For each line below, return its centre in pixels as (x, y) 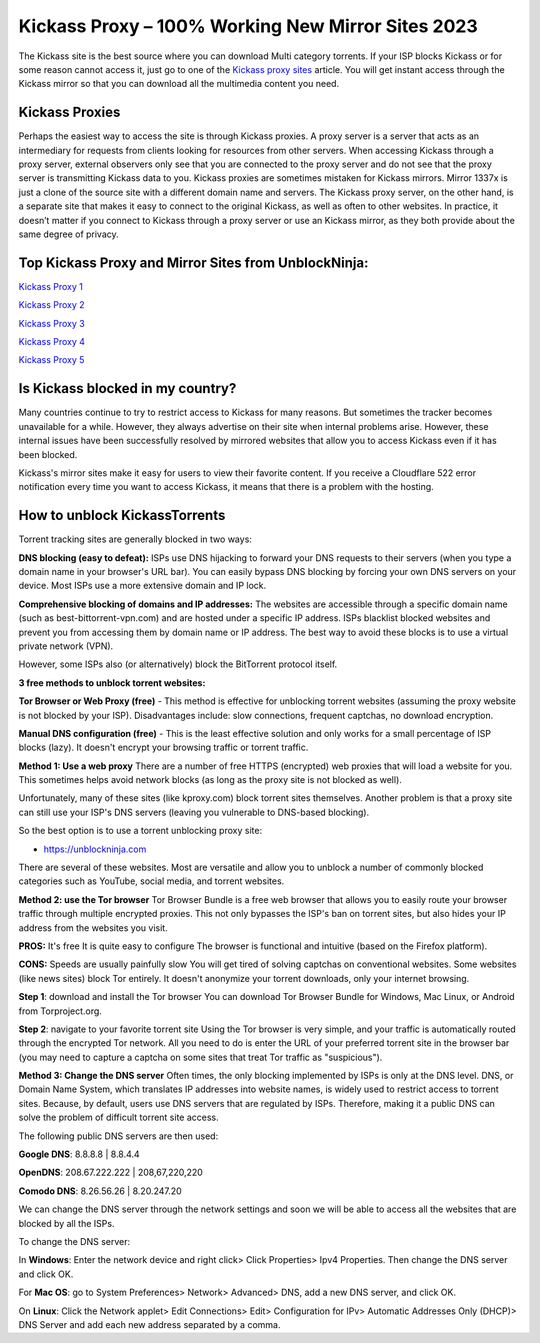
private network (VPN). (66, 646)
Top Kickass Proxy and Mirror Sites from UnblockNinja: (193, 262)
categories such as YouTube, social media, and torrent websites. (151, 881)
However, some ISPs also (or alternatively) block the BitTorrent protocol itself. (178, 664)
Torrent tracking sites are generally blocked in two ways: (135, 539)
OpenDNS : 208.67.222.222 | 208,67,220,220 (111, 1172)
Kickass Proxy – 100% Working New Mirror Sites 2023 (248, 26)
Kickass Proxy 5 (51, 360)
